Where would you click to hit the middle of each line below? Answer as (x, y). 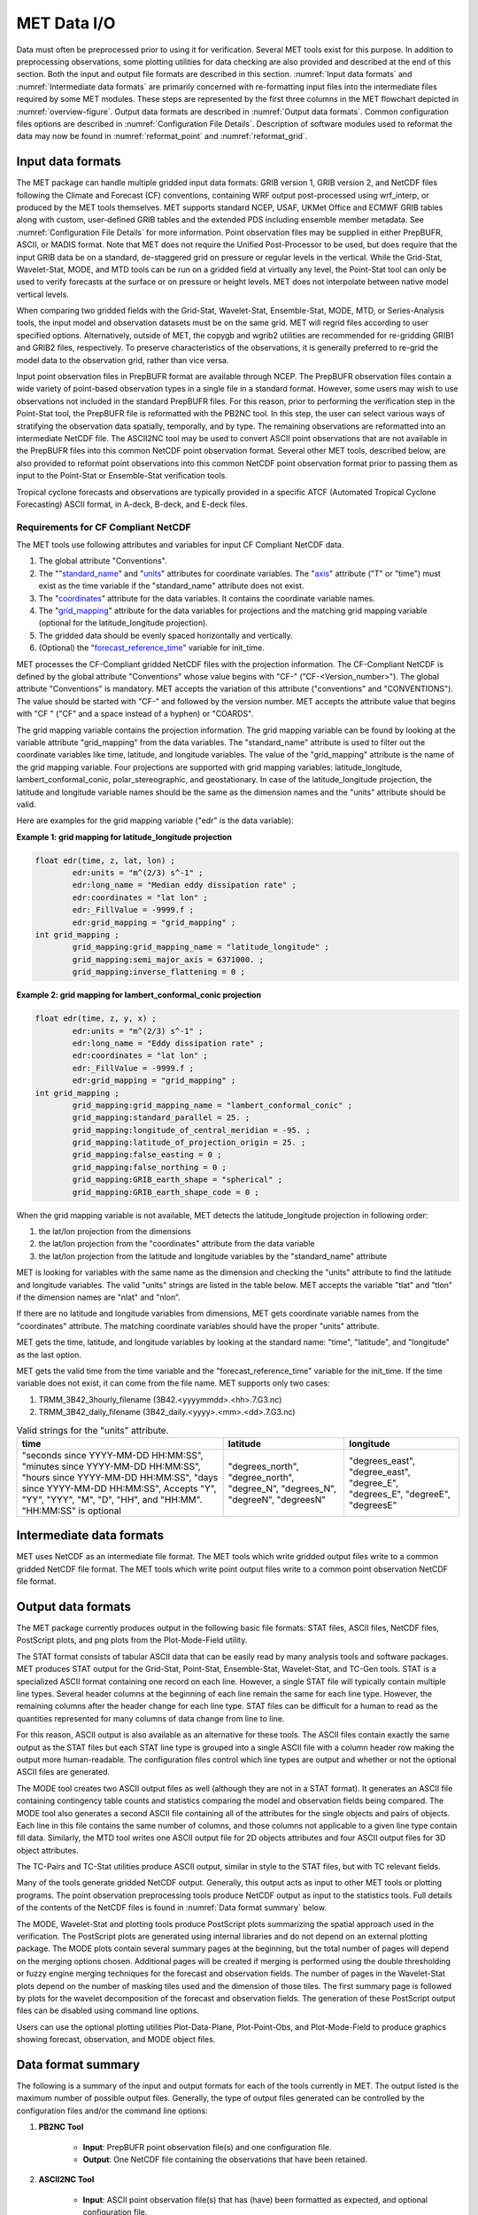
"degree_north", (261, 1477)
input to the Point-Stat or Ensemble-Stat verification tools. (122, 476)
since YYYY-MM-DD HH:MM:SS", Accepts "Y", (119, 1488)
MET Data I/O (66, 23)
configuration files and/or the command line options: (112, 2110)
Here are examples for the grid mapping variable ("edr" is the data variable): (155, 820)
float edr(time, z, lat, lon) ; (105, 860)
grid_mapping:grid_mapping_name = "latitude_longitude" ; (200, 947)
